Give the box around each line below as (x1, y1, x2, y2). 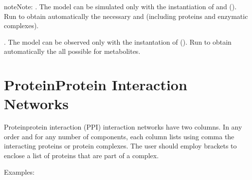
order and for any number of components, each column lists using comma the (4, 131, 234, 141)
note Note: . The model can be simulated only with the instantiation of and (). (4, 1, 237, 11)
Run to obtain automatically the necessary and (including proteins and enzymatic (4, 11, 248, 21)
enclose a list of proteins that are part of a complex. (4, 150, 159, 161)
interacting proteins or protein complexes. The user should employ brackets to (4, 141, 237, 151)
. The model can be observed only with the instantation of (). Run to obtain (4, 36, 232, 47)
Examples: (4, 166, 35, 177)
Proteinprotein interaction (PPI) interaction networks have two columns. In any (4, 122, 242, 132)
